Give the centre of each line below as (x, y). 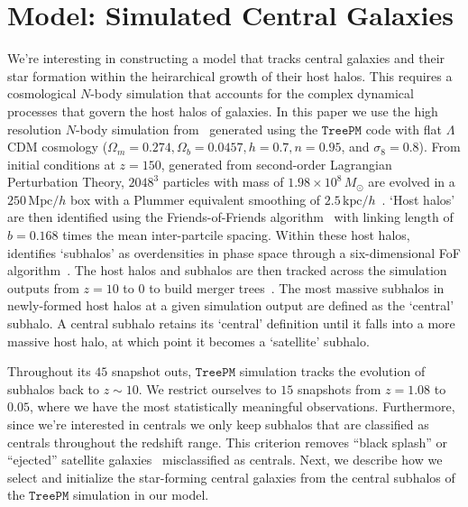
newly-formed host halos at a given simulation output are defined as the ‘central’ (231, 305)
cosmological (42, 93)
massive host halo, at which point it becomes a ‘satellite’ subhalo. (188, 341)
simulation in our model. (141, 495)
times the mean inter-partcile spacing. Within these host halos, (236, 235)
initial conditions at (61, 164)
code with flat (404, 129)
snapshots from (339, 388)
